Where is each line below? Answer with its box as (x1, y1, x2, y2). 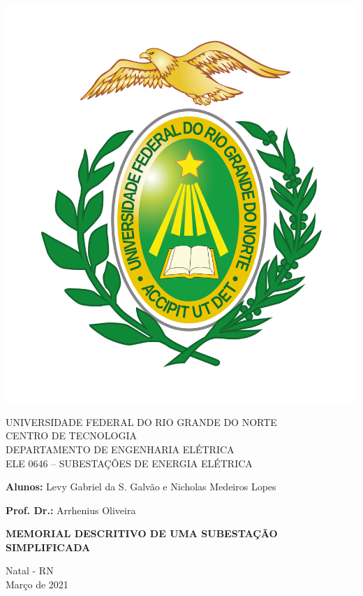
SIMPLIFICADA (6, 539, 91, 554)
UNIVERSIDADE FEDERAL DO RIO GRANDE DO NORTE (6, 414, 277, 429)
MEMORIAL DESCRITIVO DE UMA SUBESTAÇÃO (6, 526, 278, 541)
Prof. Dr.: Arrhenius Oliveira (6, 502, 136, 517)
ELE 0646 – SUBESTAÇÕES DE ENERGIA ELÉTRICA (6, 455, 253, 470)
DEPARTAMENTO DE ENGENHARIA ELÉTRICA (6, 441, 235, 456)
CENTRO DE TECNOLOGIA (6, 428, 137, 443)
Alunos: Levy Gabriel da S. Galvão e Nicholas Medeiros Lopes (6, 479, 276, 494)
